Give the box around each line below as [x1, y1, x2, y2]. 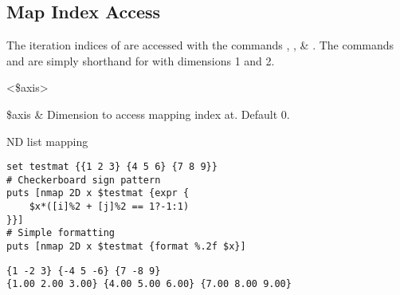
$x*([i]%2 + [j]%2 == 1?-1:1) [29, 201, 190, 213]
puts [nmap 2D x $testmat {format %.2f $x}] [6, 241, 246, 253]
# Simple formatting [6, 227, 116, 239]
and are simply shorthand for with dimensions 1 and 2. [6, 52, 275, 69]
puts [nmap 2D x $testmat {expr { [6, 187, 190, 199]
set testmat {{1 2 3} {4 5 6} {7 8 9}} [6, 161, 218, 173]
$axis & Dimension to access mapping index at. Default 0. [6, 105, 290, 122]
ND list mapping [6, 132, 88, 149]
